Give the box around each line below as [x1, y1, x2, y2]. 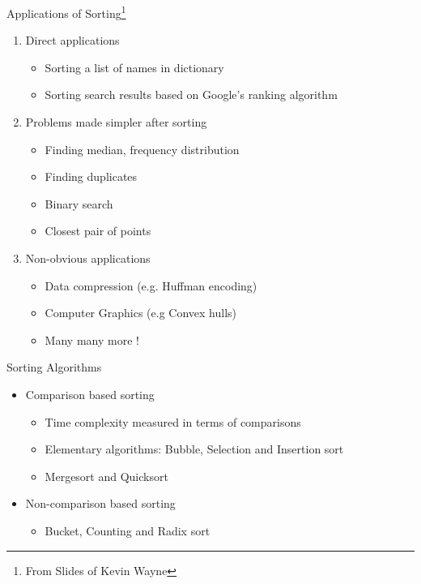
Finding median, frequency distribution [45, 140, 240, 157]
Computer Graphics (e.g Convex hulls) [45, 304, 236, 321]
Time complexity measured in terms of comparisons [45, 413, 301, 430]
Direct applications [25, 32, 120, 49]
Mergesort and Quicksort [45, 467, 168, 484]
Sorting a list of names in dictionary [45, 58, 224, 75]
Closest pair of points [45, 222, 151, 239]
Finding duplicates [45, 168, 138, 185]
